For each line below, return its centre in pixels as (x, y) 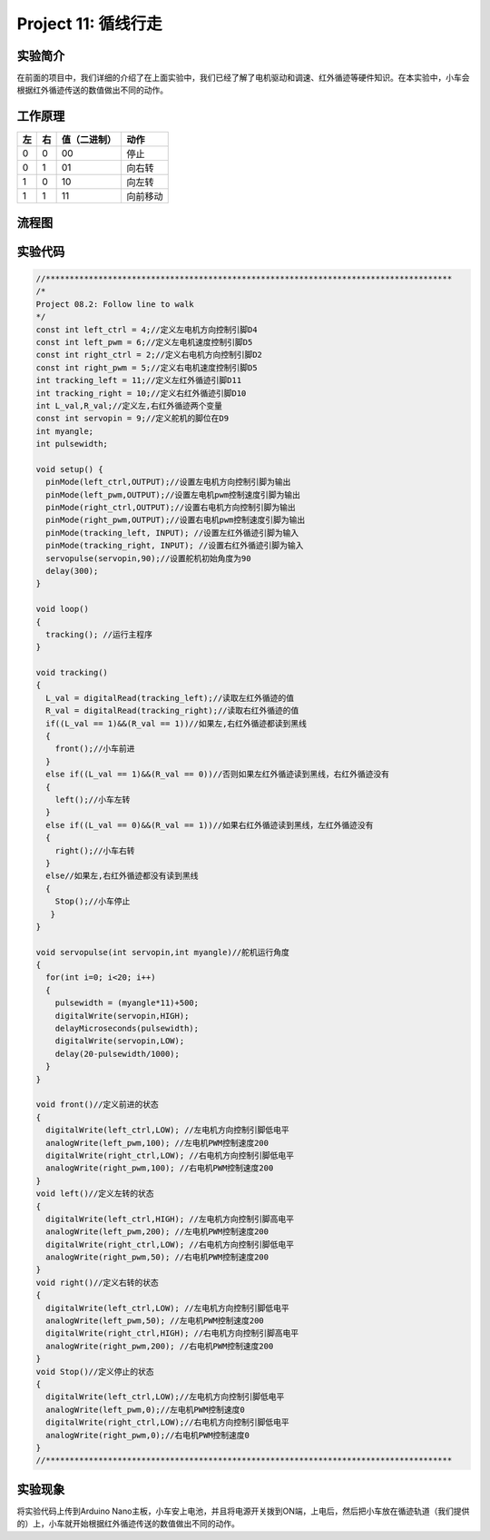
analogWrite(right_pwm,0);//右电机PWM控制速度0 (147, 1435)
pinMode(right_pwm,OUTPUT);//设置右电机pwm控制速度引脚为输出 (176, 520)
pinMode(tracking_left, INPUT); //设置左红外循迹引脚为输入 (172, 533)
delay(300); (72, 571)
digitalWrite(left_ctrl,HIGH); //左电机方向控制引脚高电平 (170, 1219)
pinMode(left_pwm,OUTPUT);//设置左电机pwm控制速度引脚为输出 (173, 494)
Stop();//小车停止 (93, 902)
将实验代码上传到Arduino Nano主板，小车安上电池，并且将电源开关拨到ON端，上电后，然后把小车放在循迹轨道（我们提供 (243, 1511)
